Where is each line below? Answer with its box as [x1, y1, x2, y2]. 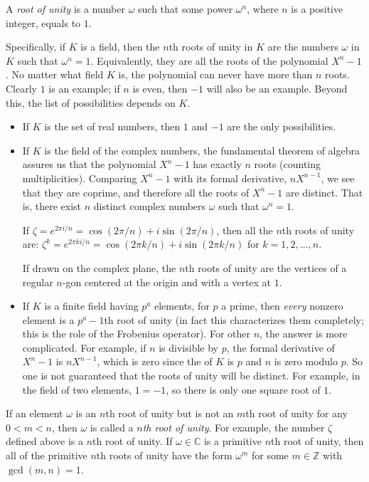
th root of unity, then [271, 434, 364, 449]
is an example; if [48, 80, 120, 95]
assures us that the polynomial [22, 157, 156, 172]
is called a [90, 419, 134, 434]
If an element [6, 406, 63, 421]
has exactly [193, 157, 242, 172]
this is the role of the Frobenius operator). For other [22, 326, 250, 341]
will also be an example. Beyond [206, 80, 348, 95]
